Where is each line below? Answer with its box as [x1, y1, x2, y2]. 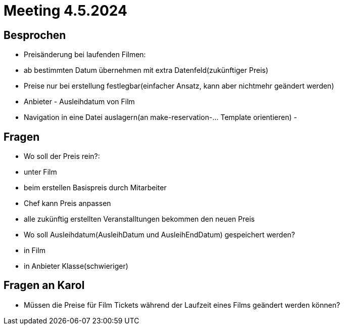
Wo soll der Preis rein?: [24, 152, 100, 161]
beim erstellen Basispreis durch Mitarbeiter [24, 183, 167, 192]
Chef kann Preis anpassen [24, 199, 111, 208]
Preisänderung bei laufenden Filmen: [24, 50, 146, 59]
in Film [24, 246, 45, 255]
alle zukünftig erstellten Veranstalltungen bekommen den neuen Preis [24, 215, 255, 224]
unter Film [24, 168, 57, 177]
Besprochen [4, 28, 66, 42]
